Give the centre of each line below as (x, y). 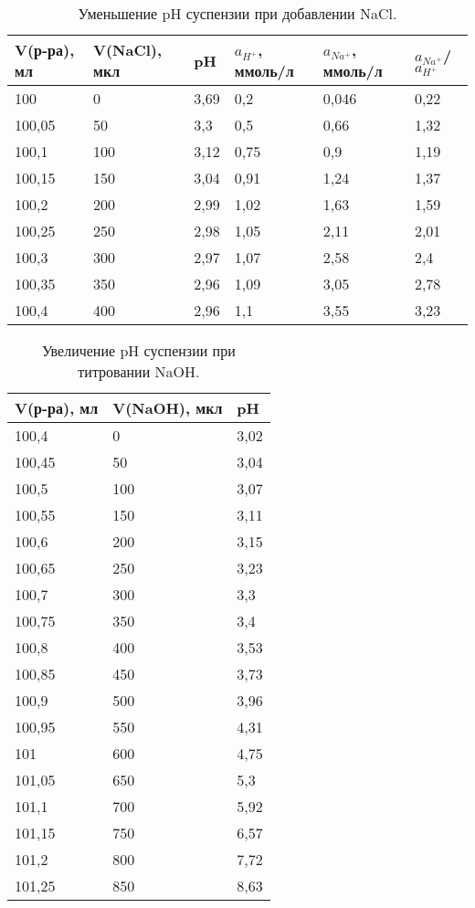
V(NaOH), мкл (168, 408)
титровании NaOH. (139, 371)
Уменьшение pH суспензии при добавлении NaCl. (237, 13)
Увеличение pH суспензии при (139, 350)
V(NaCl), (128, 50)
